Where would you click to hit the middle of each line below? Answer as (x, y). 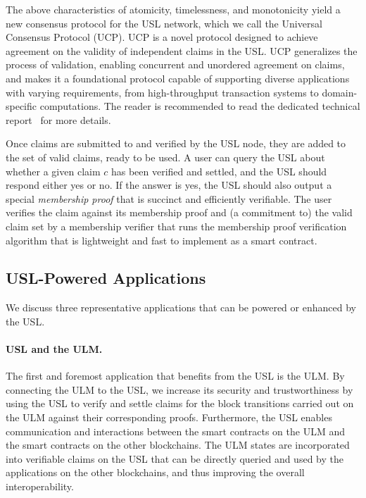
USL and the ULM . (54, 349)
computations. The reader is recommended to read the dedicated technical (200, 106)
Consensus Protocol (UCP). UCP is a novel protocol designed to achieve (162, 37)
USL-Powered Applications (106, 278)
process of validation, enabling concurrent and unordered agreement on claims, (175, 64)
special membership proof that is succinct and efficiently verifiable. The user (169, 198)
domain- (340, 92)
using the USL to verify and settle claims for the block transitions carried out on (180, 403)
